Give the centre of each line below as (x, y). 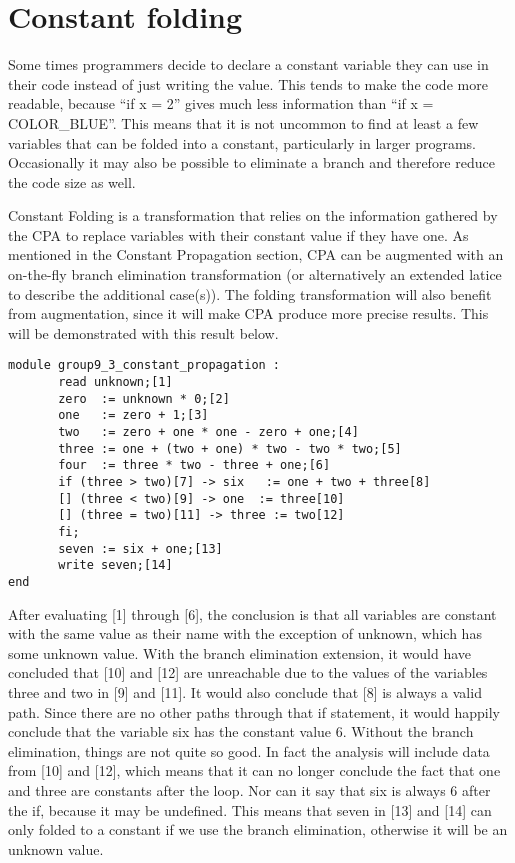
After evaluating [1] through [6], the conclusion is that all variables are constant (252, 613)
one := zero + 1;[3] (133, 415)
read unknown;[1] (115, 382)
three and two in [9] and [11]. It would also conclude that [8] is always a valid (245, 692)
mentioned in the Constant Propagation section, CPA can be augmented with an (256, 254)
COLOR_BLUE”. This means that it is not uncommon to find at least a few (243, 122)
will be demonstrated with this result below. (143, 332)
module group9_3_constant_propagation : (144, 365)
